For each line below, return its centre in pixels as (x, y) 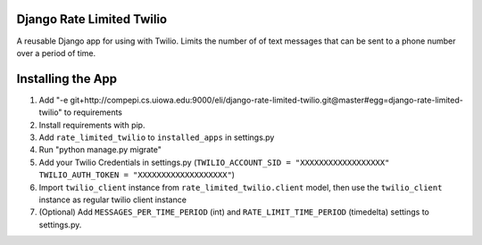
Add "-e (54, 100)
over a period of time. (56, 53)
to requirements (93, 112)
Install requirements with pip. (92, 125)
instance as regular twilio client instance (113, 200)
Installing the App (67, 79)
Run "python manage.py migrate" (100, 150)
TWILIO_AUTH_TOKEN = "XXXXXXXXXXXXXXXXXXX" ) (137, 175)
